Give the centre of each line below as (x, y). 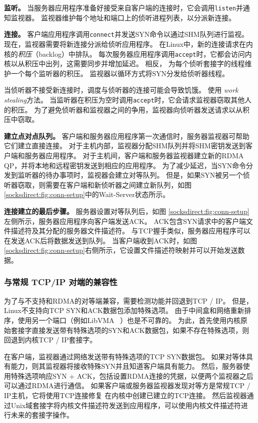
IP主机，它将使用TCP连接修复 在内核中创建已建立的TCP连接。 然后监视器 (126, 395)
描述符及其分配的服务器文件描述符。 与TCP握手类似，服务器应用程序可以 (130, 231)
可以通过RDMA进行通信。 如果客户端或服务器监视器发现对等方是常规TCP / (127, 385)
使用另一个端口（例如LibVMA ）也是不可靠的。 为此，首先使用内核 (129, 320)
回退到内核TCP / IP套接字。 (50, 340)
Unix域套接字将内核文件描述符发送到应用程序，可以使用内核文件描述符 (126, 405)
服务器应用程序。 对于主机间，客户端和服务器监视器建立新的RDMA (134, 155)
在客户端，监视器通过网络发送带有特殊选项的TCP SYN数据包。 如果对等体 (125, 356)
